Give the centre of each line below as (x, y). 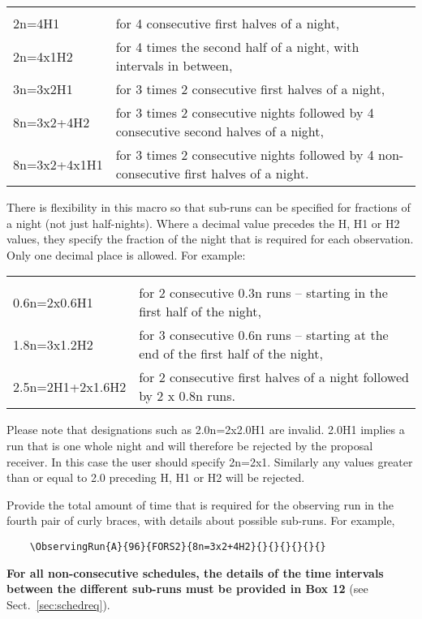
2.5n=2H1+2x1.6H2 (70, 386)
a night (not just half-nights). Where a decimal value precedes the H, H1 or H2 (203, 223)
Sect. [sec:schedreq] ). (58, 604)
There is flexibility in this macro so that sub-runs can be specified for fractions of (209, 207)
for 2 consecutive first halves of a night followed (274, 377)
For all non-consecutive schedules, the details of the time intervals (195, 572)
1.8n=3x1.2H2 (53, 344)
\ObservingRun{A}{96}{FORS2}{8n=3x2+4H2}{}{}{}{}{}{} (178, 546)
